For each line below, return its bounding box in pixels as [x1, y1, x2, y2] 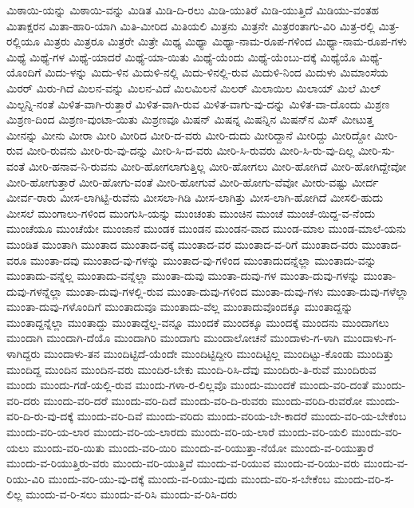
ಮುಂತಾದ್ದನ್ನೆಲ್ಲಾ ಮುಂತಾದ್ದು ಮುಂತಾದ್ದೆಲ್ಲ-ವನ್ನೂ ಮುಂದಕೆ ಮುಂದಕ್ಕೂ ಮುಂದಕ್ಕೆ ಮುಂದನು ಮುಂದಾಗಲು [6, 313, 389, 330]
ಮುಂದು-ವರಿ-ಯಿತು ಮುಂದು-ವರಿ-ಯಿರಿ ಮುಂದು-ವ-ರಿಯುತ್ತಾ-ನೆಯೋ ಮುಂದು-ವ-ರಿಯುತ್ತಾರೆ [33, 439, 374, 455]
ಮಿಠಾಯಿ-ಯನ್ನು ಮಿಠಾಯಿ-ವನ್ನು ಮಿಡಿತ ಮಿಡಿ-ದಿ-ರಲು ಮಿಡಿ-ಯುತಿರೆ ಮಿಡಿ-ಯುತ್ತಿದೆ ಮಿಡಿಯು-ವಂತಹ [6, 2, 380, 18]
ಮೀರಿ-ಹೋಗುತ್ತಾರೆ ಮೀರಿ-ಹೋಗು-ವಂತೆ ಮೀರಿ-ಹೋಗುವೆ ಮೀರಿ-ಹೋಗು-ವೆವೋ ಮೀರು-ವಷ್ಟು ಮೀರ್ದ [6, 173, 379, 190]
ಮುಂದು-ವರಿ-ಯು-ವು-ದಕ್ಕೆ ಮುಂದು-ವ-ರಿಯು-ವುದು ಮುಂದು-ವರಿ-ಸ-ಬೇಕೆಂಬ [48, 470, 331, 486]
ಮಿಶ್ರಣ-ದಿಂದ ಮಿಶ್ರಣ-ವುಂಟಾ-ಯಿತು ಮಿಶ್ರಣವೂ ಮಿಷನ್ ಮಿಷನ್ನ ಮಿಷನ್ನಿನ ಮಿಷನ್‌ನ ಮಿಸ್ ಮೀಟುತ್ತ [6, 111, 374, 128]
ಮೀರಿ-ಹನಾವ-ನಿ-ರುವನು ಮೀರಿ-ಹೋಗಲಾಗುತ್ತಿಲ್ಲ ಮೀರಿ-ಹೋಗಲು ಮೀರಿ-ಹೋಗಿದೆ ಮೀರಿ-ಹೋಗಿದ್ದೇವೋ [28, 157, 407, 174]
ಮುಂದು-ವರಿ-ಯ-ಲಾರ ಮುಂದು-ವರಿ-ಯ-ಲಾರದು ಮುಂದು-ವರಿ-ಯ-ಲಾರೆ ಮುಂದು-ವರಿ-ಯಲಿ [6, 423, 348, 440]
